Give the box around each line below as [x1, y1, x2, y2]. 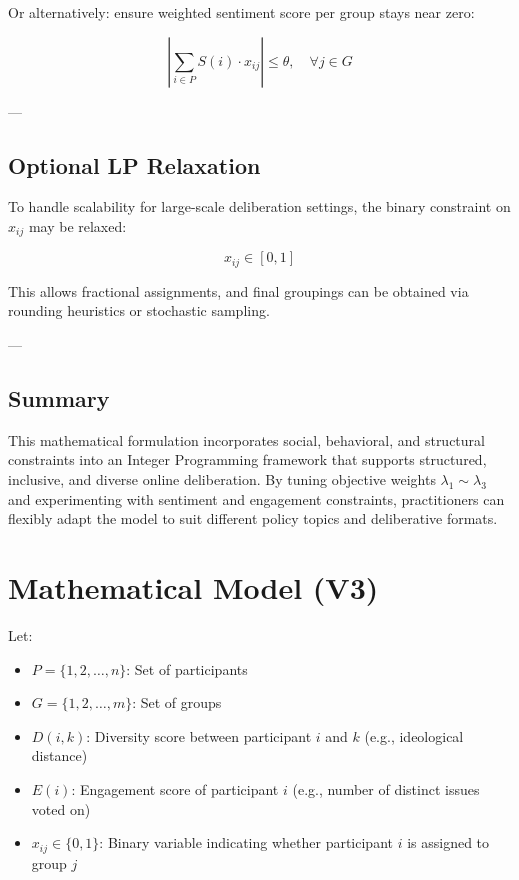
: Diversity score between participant [86, 725, 312, 746]
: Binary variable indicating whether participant [99, 832, 393, 853]
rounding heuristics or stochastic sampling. [8, 300, 270, 321]
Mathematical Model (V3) [8, 567, 379, 608]
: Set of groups [132, 692, 222, 713]
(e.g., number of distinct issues [292, 778, 480, 799]
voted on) [31, 798, 91, 819]
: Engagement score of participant [71, 778, 279, 799]
